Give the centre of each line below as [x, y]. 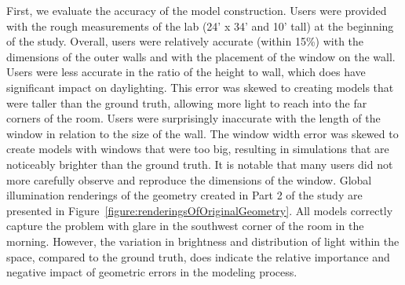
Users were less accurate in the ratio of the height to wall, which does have [186, 72]
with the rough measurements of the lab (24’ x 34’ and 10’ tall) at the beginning [200, 26]
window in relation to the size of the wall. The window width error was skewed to [202, 133]
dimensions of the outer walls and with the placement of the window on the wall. [201, 56]
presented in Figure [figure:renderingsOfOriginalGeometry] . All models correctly [200, 210]
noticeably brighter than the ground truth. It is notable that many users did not [200, 164]
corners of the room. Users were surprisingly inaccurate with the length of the [193, 118]
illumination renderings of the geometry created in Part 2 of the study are [184, 195]
